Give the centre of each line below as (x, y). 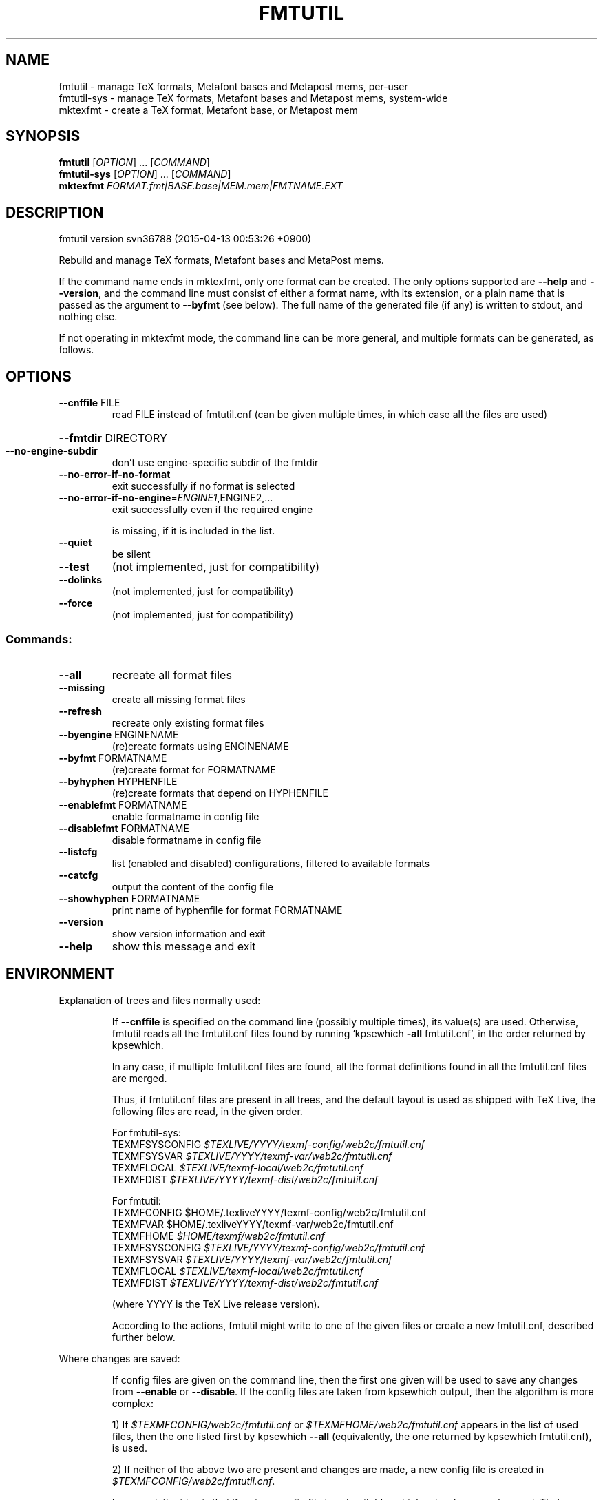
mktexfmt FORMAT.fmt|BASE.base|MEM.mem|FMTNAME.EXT (201, 186)
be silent (131, 554)
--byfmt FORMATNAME (113, 758)
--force (76, 603)
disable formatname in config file (187, 840)
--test (74, 567)
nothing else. (88, 317)
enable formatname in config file (186, 816)
